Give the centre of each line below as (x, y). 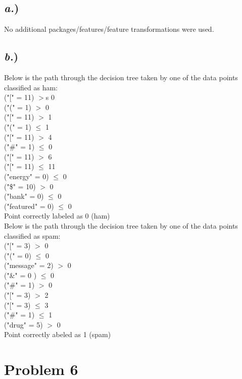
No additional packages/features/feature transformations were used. (109, 29)
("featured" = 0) (29, 206)
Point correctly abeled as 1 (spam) (58, 334)
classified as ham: (31, 87)
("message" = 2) (29, 265)
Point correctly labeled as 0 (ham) (57, 216)
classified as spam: (32, 235)
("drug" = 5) (23, 324)
